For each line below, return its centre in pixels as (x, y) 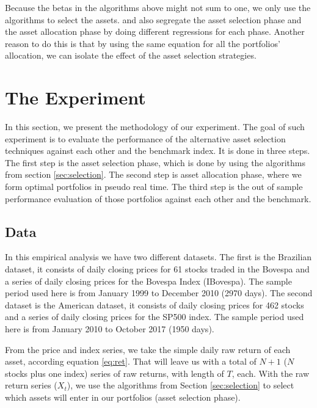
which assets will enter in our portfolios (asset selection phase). (123, 397)
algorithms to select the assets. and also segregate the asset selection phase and (153, 19)
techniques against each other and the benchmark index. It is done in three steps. (158, 151)
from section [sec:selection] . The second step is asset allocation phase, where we (153, 174)
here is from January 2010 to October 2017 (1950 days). (110, 329)
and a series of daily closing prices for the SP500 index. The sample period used (155, 317)
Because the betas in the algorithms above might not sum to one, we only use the (158, 7)
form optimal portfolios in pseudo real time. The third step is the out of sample (154, 187)
